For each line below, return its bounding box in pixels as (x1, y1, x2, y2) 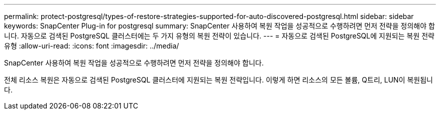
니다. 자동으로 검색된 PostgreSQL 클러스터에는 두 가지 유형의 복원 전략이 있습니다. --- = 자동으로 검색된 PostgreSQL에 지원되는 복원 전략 (4, 31, 434, 40)
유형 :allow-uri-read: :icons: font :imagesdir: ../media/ (4, 41, 179, 50)
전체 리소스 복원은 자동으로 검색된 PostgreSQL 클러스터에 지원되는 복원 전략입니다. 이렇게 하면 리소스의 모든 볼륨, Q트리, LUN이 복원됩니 (4, 75, 433, 84)
